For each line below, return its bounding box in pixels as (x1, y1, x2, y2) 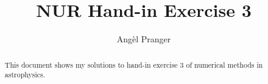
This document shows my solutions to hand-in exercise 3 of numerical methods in (4, 59, 263, 69)
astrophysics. (4, 69, 46, 80)
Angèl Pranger (116, 33, 171, 45)
